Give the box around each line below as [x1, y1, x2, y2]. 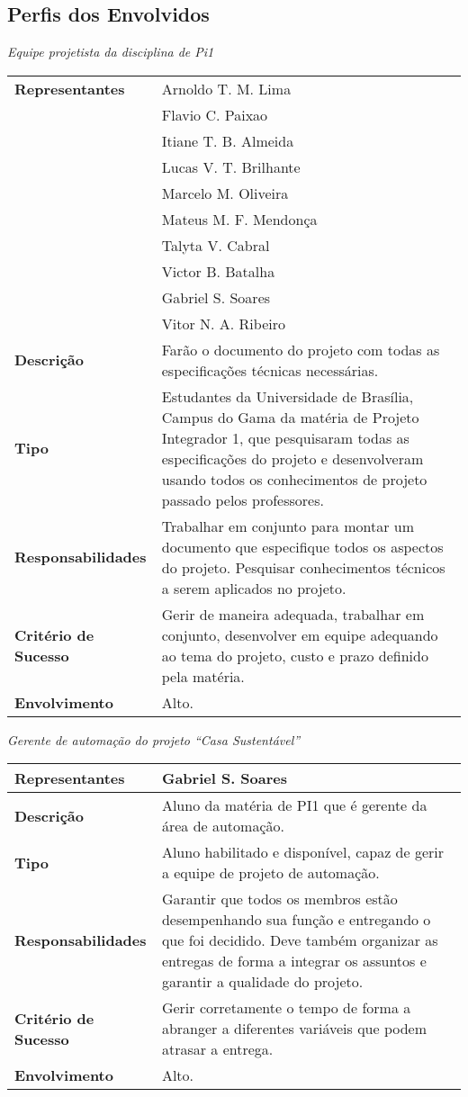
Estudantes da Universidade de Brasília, [161, 385, 414, 407]
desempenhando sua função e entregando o [161, 909, 431, 931]
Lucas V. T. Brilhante [161, 156, 301, 177]
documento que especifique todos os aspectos [161, 535, 444, 557]
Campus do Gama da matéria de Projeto [161, 406, 419, 427]
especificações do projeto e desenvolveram [161, 447, 424, 469]
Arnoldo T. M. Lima [161, 77, 292, 99]
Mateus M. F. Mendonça [161, 208, 318, 229]
